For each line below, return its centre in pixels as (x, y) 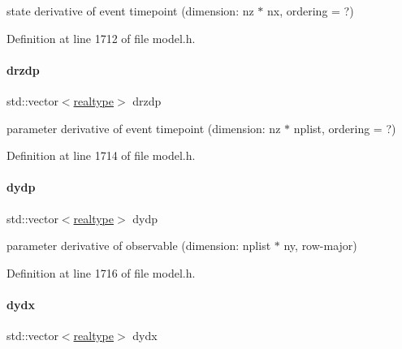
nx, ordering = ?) (311, 11)
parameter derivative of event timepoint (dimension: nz (144, 128)
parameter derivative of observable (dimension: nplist (139, 246)
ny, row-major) (320, 246)
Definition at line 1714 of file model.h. (101, 155)
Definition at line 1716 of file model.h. (101, 272)
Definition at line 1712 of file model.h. (101, 38)
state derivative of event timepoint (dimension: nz (130, 11)
